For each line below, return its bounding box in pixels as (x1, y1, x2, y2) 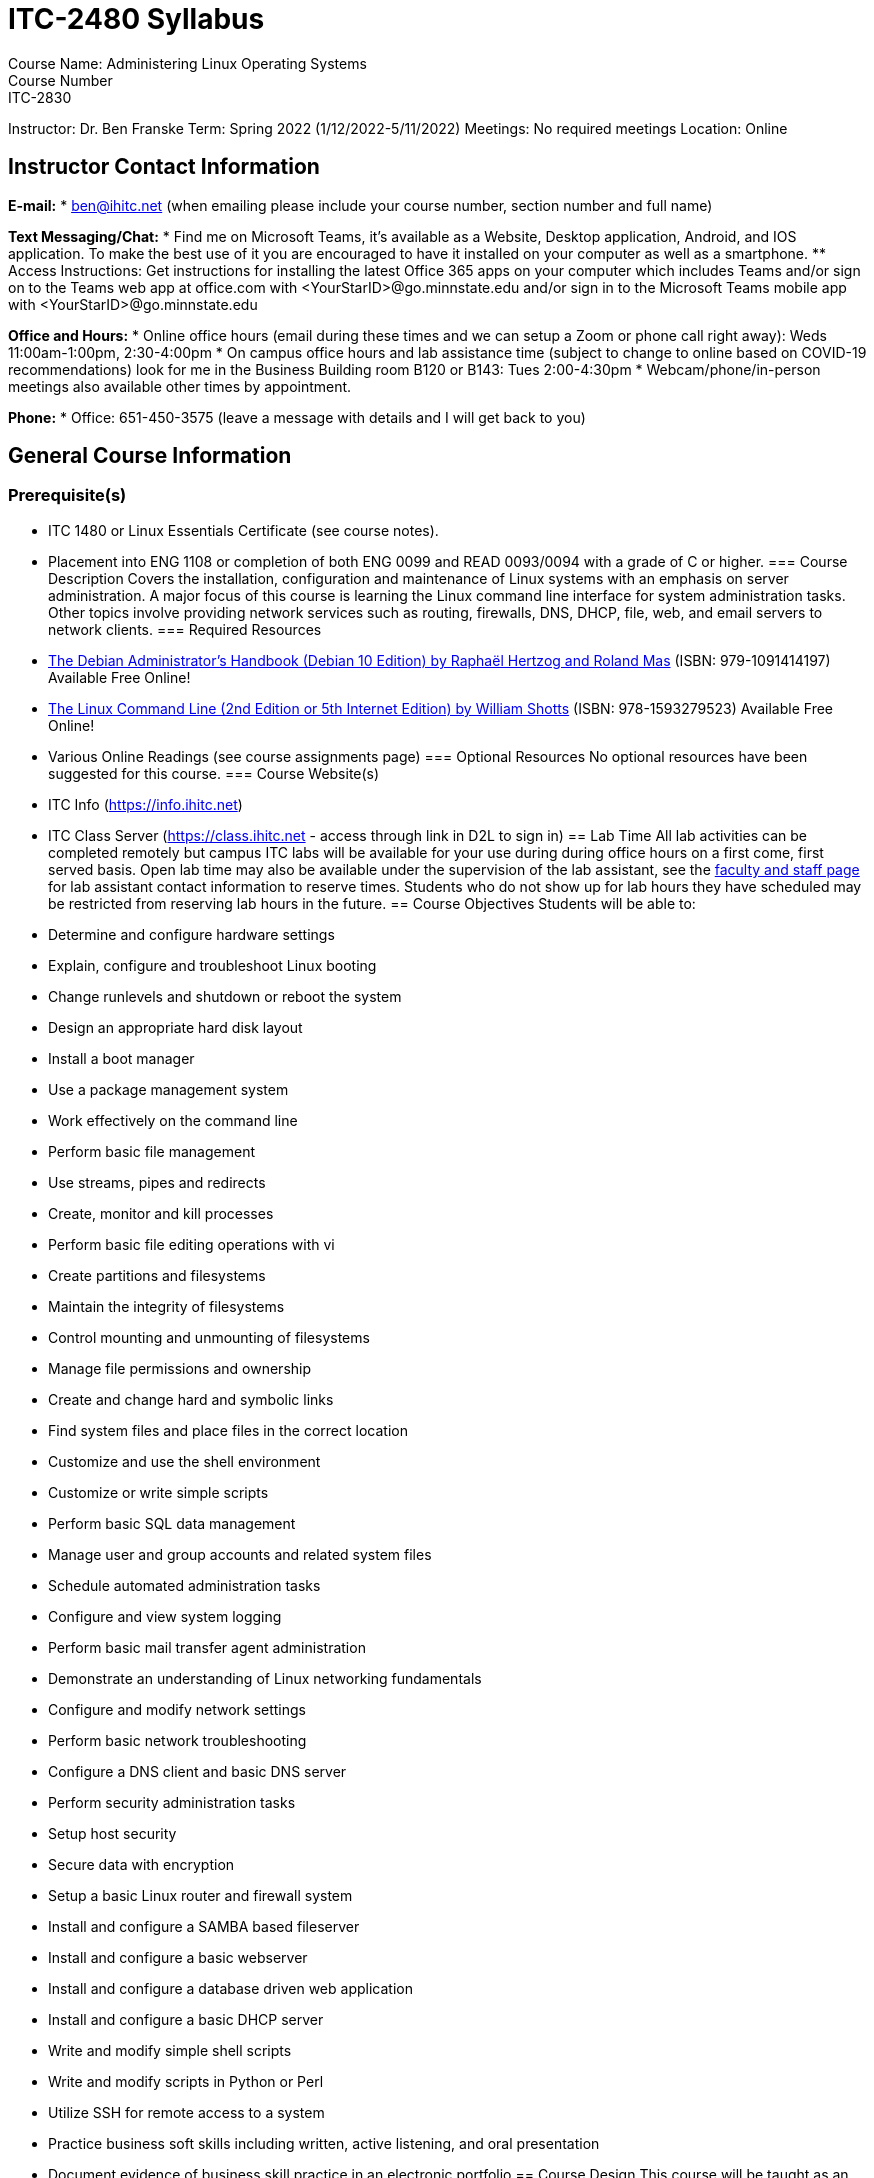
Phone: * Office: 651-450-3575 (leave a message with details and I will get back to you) (8, 408, 586, 426)
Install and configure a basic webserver (48, 1948, 308, 1966)
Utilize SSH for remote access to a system (48, 2103, 325, 2121)
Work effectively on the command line (48, 1111, 298, 1129)
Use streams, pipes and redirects (48, 1173, 266, 1191)
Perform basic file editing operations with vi (48, 1235, 335, 1253)
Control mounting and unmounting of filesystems (48, 1328, 370, 1346)
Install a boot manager (48, 1049, 195, 1067)
